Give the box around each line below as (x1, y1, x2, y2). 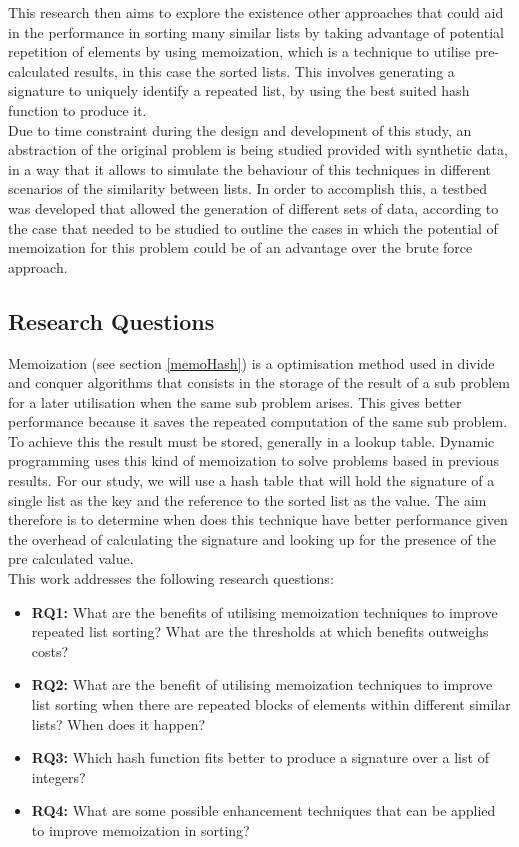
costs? (31, 640, 69, 661)
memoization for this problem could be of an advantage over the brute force (8, 237, 473, 258)
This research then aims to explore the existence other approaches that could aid (8, 2, 504, 22)
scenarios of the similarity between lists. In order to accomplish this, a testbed (8, 178, 488, 199)
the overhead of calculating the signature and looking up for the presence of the (8, 528, 496, 549)
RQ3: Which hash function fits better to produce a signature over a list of (31, 747, 489, 768)
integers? (31, 766, 86, 787)
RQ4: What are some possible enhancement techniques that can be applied (31, 800, 496, 821)
